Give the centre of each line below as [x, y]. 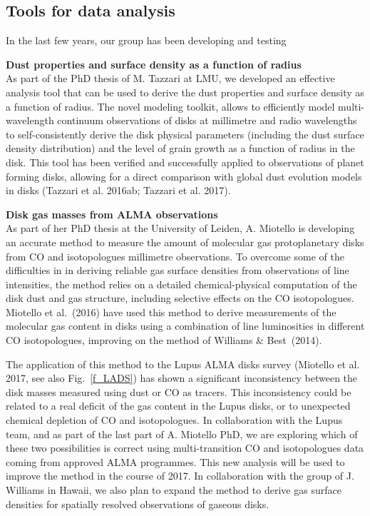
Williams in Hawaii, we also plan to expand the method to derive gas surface [174, 490]
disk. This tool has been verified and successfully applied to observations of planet [185, 162]
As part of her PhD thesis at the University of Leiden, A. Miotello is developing [180, 228]
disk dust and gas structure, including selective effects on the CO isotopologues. [180, 298]
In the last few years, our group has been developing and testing [146, 40]
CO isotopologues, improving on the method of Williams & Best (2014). [164, 340]
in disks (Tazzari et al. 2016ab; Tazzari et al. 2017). [118, 190]
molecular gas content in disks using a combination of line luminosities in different [185, 326]
